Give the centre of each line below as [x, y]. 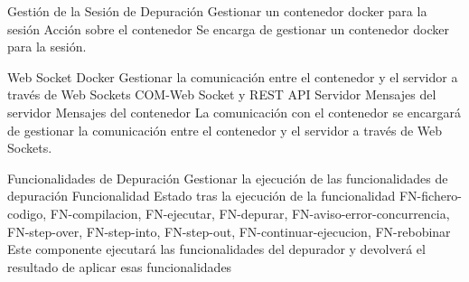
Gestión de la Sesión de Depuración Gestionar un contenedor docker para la [217, 11]
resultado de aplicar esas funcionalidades [120, 266]
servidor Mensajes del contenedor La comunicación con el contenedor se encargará [234, 112]
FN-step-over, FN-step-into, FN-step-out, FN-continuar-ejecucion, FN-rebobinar [229, 231]
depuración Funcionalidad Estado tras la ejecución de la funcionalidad [202, 196]
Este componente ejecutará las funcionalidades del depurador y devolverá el [216, 249]
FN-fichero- [431, 196]
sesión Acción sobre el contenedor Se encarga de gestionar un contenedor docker [228, 28]
